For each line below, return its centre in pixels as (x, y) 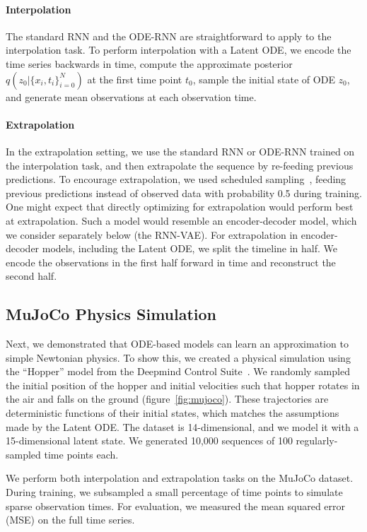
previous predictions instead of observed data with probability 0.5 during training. (184, 193)
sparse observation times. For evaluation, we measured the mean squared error (176, 506)
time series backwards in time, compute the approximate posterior (149, 63)
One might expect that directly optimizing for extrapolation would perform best (180, 207)
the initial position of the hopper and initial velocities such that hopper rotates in (183, 385)
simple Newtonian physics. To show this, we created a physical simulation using (178, 357)
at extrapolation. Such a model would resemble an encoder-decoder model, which (181, 220)
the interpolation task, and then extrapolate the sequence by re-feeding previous (180, 165)
